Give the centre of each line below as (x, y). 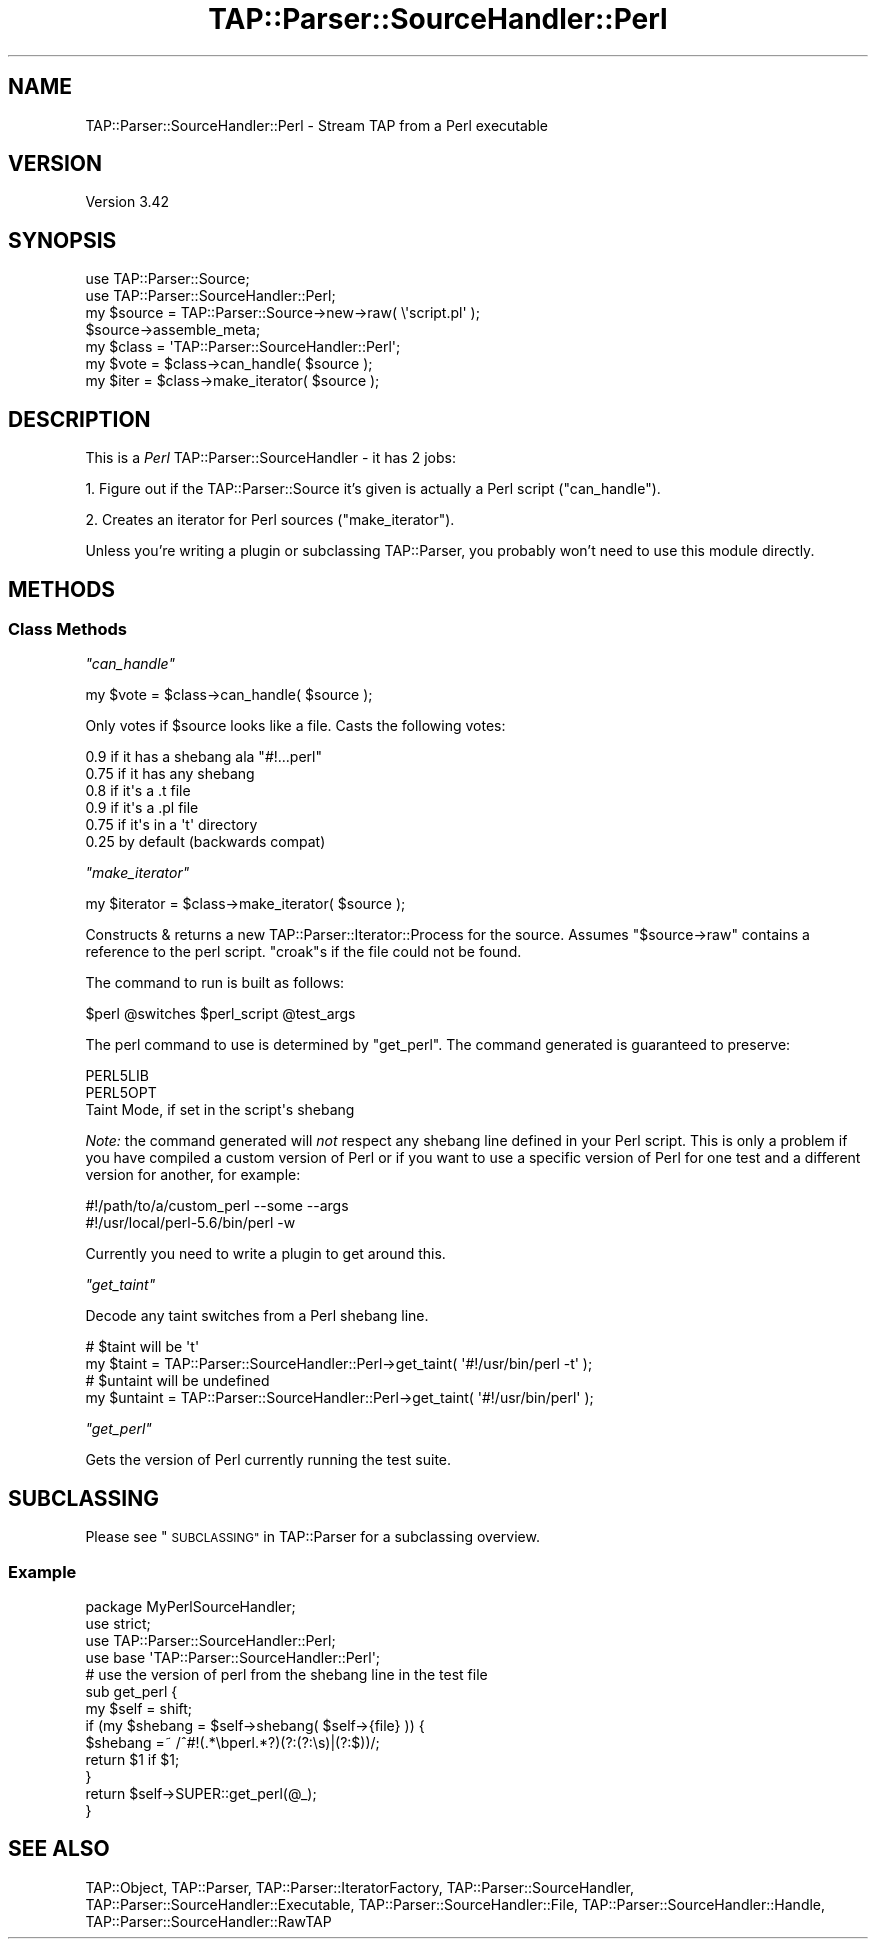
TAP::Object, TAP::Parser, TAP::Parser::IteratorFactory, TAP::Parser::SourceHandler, (360, 1887)
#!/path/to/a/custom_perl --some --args (217, 1206)
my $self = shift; (139, 1708)
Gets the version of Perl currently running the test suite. (268, 1460)
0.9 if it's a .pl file (142, 808)
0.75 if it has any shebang (170, 774)
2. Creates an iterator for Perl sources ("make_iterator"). (270, 520)
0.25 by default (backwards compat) (205, 842)
